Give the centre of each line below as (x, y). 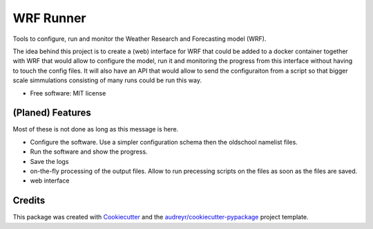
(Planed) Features (52, 113)
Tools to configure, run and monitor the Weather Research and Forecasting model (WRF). (140, 39)
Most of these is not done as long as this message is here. (96, 129)
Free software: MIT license (68, 93)
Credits (29, 201)
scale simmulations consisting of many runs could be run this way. (107, 80)
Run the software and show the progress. (89, 152)
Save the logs (49, 161)
